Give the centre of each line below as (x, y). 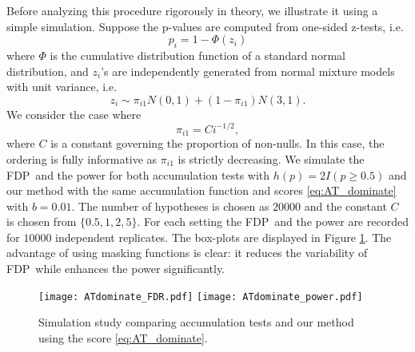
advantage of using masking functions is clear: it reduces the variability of (187, 253)
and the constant (345, 206)
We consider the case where (74, 114)
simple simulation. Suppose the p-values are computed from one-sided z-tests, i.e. (205, 26)
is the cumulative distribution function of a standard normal (198, 55)
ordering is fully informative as (82, 158)
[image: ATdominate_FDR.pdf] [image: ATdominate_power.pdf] (201, 297)
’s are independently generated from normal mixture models (248, 71)
